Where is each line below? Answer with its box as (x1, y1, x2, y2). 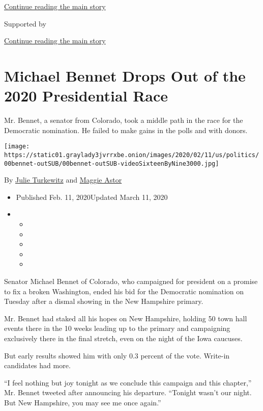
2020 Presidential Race (4, 85, 168, 106)
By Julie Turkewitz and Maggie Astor (4, 174, 122, 185)
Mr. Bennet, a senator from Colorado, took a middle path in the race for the (4, 115, 243, 125)
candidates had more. (4, 360, 71, 371)
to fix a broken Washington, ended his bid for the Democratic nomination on (4, 286, 244, 296)
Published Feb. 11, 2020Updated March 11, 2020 (16, 191, 168, 202)
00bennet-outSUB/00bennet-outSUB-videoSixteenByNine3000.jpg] (4, 160, 219, 167)
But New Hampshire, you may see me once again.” (4, 397, 161, 407)
